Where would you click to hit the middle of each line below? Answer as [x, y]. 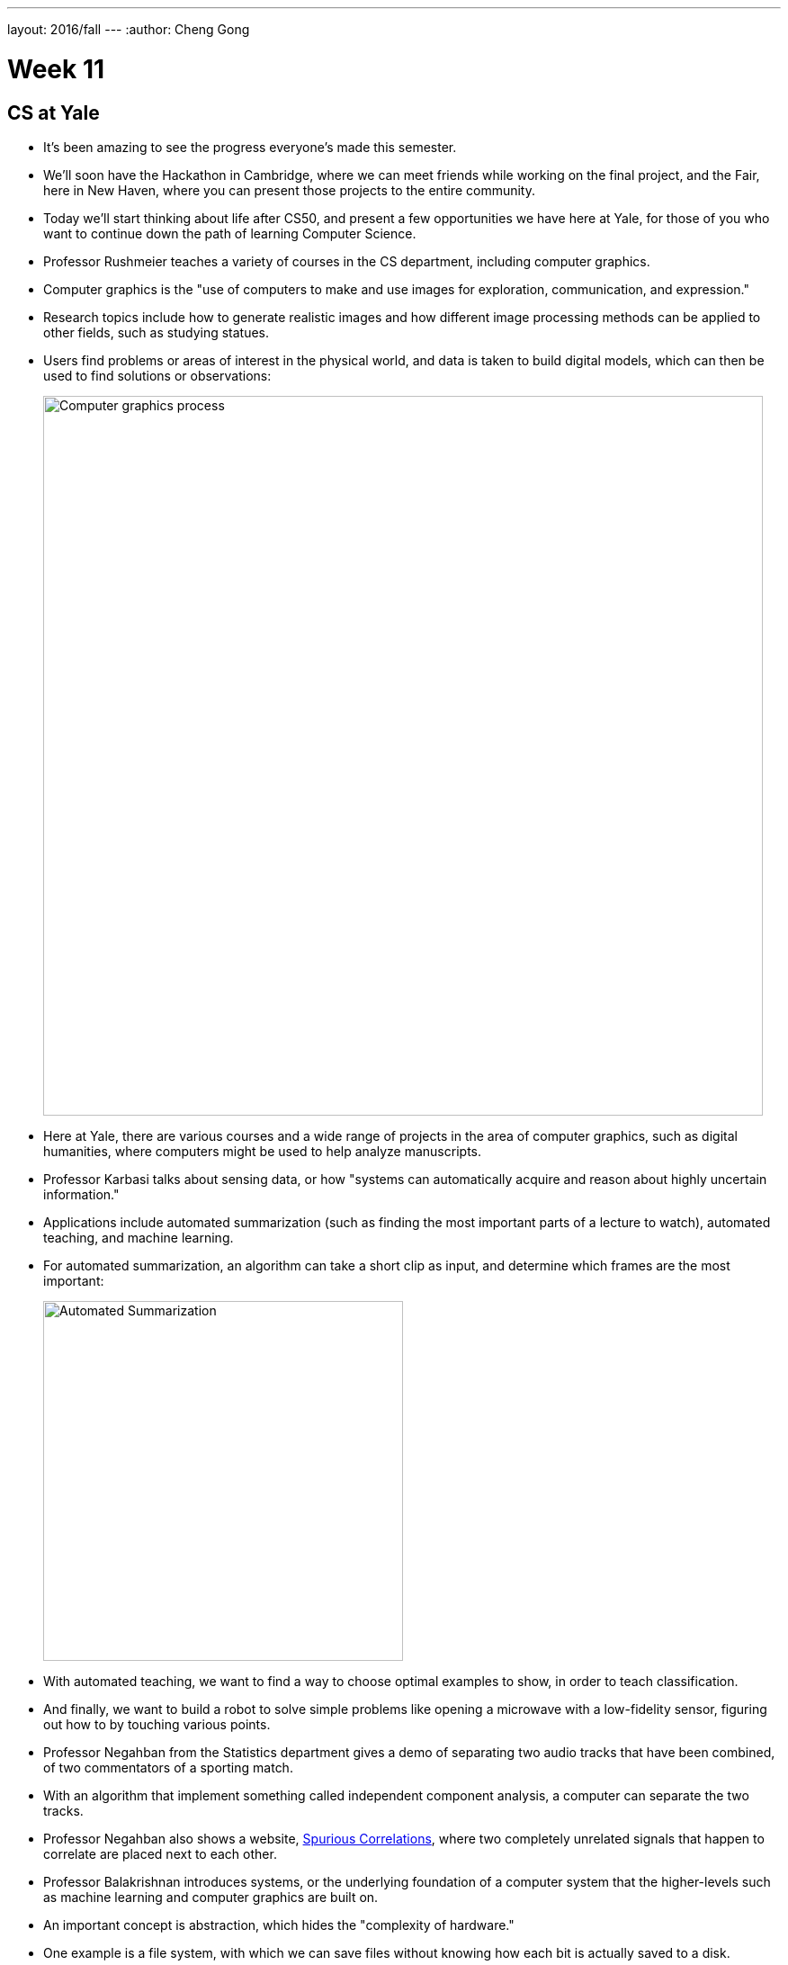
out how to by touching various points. [157, 1724]
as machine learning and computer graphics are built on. [211, 1897]
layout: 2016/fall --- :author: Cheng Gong [129, 29]
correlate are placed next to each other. [160, 1853]
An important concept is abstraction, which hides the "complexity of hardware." [279, 1925]
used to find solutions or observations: [157, 375]
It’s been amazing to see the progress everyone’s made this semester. [250, 147]
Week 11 [56, 69]
